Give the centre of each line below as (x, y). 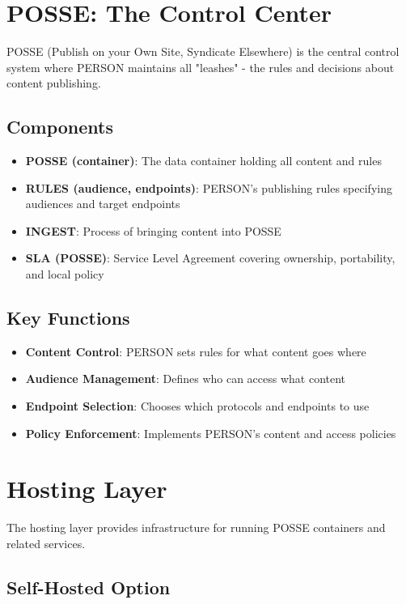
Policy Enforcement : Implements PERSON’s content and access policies (211, 433)
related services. (46, 543)
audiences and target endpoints (103, 204)
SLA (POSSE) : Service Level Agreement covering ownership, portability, (210, 258)
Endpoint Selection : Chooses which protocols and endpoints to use (197, 406)
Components (60, 127)
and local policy (65, 274)
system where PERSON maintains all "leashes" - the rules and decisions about (201, 67)
